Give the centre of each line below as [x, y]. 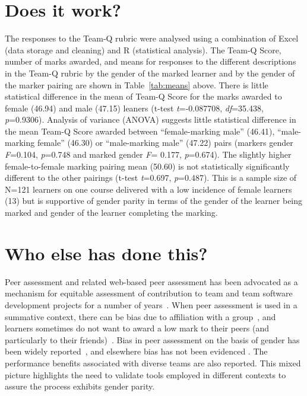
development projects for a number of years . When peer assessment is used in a [151, 304]
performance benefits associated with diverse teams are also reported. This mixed [153, 363]
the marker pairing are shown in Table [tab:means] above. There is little [137, 84]
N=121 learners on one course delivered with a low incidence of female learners [148, 189]
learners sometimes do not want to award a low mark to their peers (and [137, 328]
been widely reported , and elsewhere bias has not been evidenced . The [136, 351]
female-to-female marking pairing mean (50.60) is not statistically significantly [147, 166]
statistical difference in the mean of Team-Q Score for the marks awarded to [143, 96]
